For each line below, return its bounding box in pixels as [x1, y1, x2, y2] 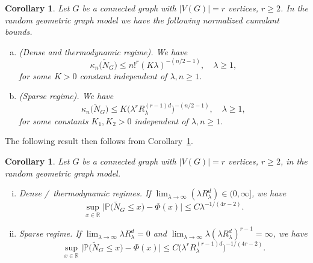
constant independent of [79, 69, 167, 82]
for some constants [19, 114, 88, 127]
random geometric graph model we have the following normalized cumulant [5, 13, 279, 26]
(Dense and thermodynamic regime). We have [19, 45, 188, 58]
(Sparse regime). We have [19, 89, 114, 102]
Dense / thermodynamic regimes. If [19, 187, 151, 199]
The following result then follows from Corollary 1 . [5, 135, 194, 147]
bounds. [5, 25, 33, 38]
